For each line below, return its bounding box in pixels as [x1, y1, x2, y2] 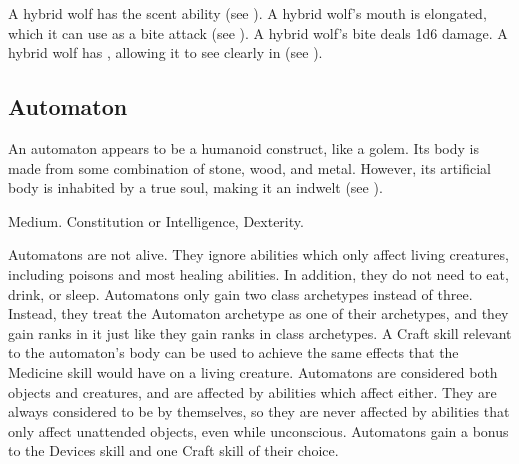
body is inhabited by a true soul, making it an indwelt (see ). [8, 177, 383, 198]
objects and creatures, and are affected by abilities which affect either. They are [8, 381, 497, 402]
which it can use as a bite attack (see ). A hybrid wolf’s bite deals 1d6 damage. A [8, 22, 508, 43]
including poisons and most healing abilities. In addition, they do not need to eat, [8, 263, 509, 284]
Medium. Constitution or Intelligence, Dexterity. [8, 210, 304, 231]
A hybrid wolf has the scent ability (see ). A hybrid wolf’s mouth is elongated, [8, 3, 487, 23]
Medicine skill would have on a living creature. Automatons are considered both [8, 361, 498, 382]
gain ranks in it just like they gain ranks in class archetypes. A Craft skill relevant [8, 322, 512, 343]
